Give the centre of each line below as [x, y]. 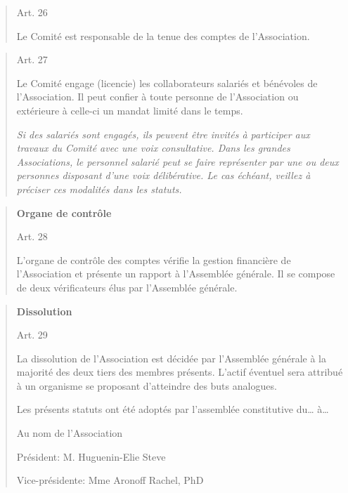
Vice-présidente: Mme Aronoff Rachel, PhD [110, 480]
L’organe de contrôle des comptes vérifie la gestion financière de [154, 259]
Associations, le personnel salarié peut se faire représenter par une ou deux [178, 161]
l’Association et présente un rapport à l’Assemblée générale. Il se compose [176, 274]
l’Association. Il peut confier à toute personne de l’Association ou [157, 97]
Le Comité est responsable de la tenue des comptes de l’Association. [163, 35]
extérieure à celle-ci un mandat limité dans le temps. [130, 110]
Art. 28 [32, 236]
